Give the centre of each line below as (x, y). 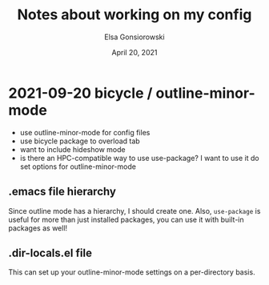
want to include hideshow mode (72, 149)
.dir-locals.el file (50, 253)
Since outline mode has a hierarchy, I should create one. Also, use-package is (134, 211)
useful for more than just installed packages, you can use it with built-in (126, 219)
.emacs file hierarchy (62, 192)
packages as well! (38, 228)
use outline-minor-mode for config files (85, 132)
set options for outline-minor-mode (78, 167)
